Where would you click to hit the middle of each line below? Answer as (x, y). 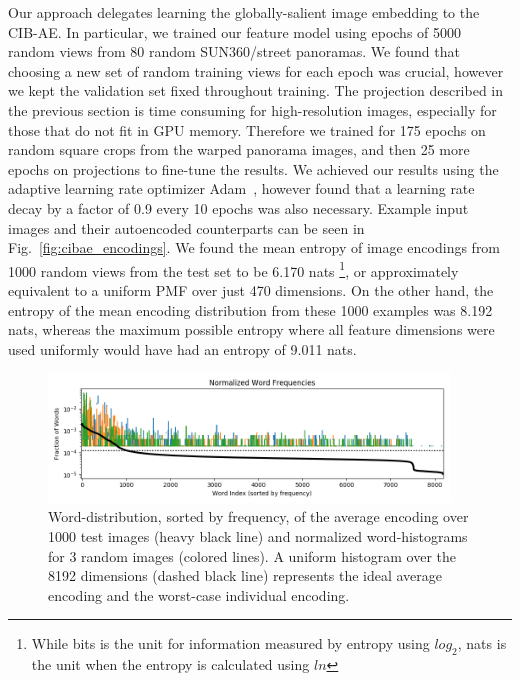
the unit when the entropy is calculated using (170, 664)
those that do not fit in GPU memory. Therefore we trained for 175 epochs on (247, 129)
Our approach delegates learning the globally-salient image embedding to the (244, 12)
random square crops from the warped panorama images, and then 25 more (239, 149)
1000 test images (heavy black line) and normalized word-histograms (258, 536)
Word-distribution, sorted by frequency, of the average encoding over (258, 516)
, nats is (482, 643)
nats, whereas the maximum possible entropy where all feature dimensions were (251, 329)
